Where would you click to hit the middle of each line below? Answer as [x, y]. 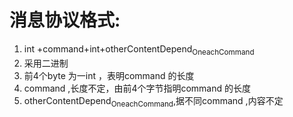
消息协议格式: [65, 20]
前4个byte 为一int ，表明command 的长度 [109, 75]
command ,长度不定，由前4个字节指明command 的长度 [137, 88]
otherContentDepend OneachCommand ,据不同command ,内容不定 [153, 101]
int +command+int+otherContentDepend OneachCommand [139, 49]
